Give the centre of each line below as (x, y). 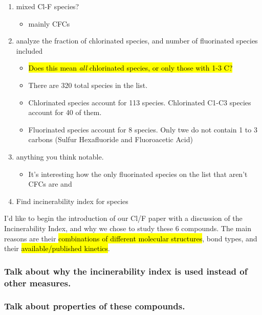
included (29, 50)
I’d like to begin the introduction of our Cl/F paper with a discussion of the (123, 218)
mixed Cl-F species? (48, 6)
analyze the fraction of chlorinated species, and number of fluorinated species (137, 41)
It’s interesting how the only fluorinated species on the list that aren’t (138, 174)
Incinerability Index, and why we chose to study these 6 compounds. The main (128, 228)
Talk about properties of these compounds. (95, 306)
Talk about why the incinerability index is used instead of (126, 271)
